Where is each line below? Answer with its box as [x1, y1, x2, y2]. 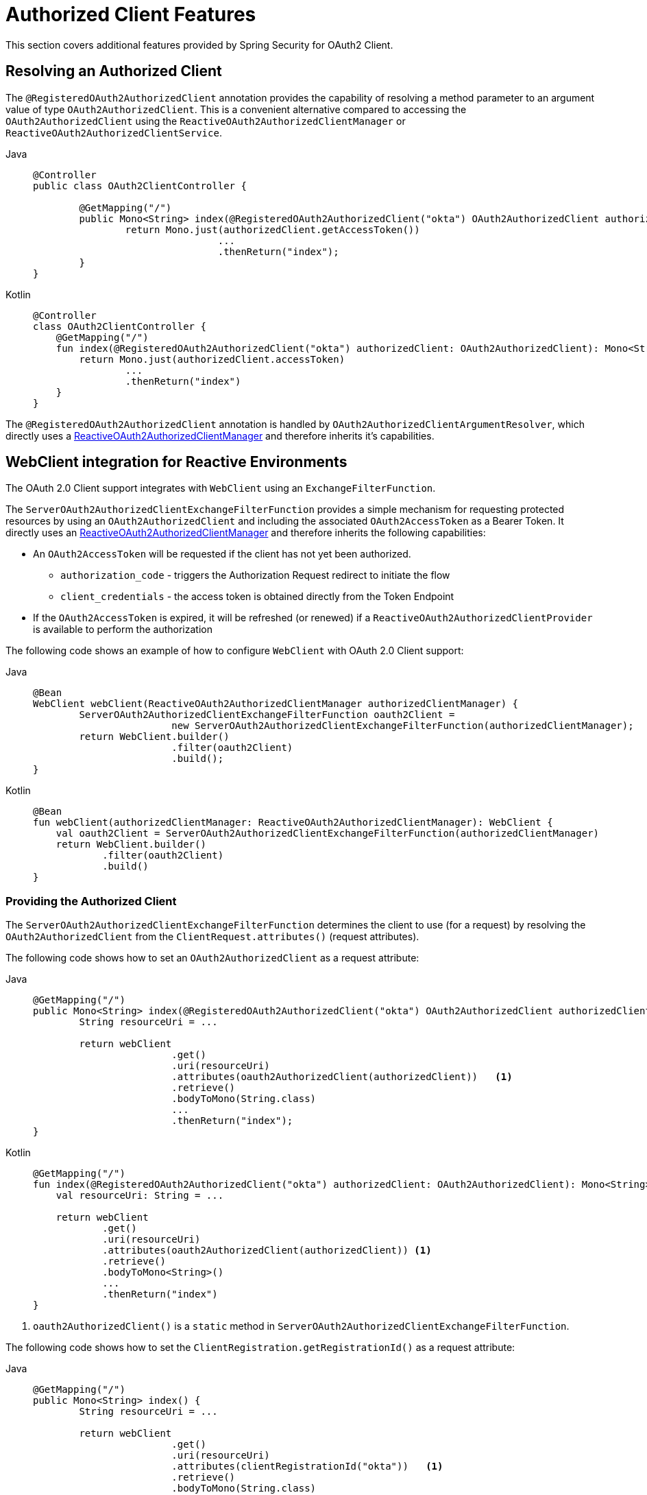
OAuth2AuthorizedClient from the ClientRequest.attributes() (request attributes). [5, 931, 419, 943]
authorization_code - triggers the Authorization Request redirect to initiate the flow [60, 569, 450, 582]
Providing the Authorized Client [5, 894, 177, 908]
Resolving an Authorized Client [5, 62, 222, 80]
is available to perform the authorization [33, 623, 212, 636]
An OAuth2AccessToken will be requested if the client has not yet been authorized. [33, 548, 411, 560]
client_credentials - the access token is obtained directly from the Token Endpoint [60, 590, 454, 603]
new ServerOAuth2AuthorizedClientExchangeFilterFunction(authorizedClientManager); [171, 720, 634, 732]
